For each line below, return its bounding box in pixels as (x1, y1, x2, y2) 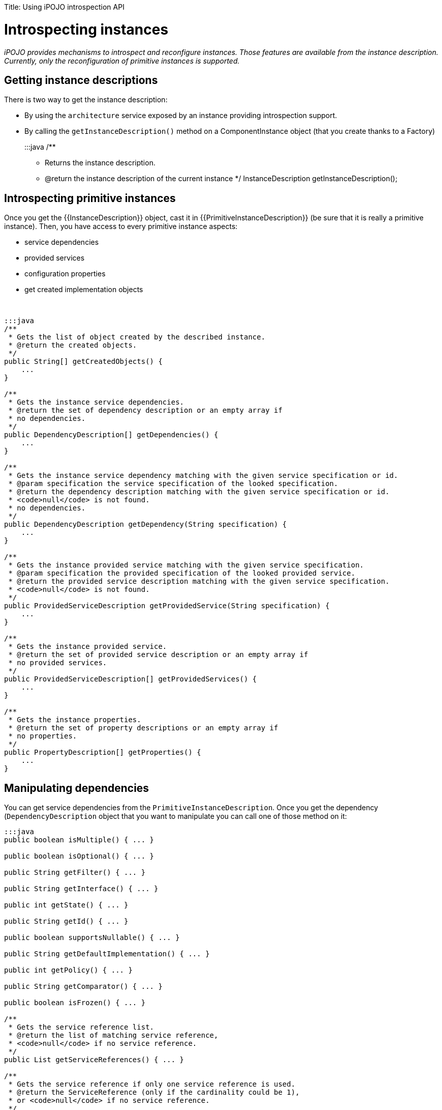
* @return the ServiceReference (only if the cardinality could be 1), (8, 1088, 300, 1097)
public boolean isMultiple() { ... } (4, 836, 154, 844)
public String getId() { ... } (4, 917, 129, 926)
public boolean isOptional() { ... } (4, 852, 154, 861)
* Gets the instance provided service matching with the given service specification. (8, 561, 364, 570)
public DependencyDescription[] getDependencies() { (4, 431, 218, 439)
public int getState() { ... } (4, 901, 129, 909)
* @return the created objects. (8, 341, 137, 350)
